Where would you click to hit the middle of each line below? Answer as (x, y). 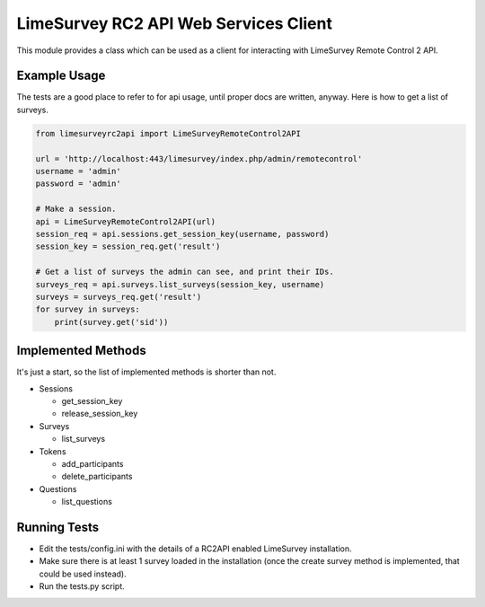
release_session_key (100, 414)
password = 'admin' (78, 184)
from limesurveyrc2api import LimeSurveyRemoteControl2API (168, 133)
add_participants (93, 463)
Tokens (53, 451)
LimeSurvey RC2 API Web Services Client (174, 23)
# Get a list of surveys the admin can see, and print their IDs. (185, 272)
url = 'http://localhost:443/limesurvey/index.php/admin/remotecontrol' (199, 158)
